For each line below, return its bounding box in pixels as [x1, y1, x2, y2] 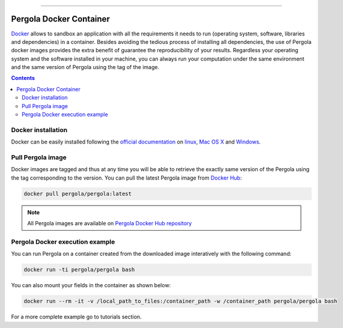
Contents [11, 74, 35, 82]
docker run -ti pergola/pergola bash [23, 266, 135, 273]
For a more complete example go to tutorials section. [11, 313, 142, 321]
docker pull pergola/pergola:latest [23, 190, 132, 197]
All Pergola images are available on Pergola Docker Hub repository [27, 220, 192, 227]
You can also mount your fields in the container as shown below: [11, 282, 171, 289]
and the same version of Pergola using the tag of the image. [11, 64, 159, 71]
